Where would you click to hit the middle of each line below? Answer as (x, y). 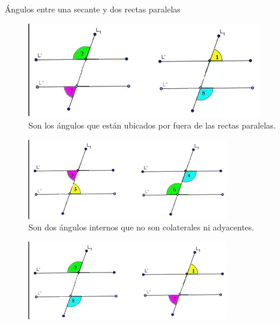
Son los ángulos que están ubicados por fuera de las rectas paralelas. (152, 125)
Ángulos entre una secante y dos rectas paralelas (93, 9)
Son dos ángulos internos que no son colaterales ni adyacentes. (141, 227)
